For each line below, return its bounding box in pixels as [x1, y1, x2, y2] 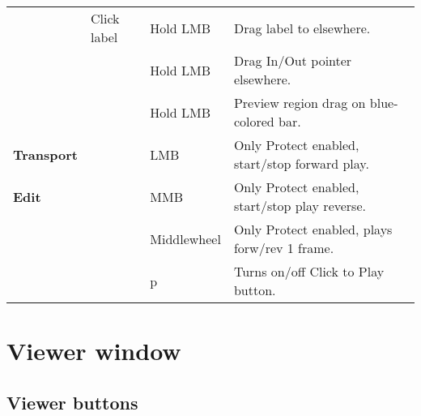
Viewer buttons [6, 389, 138, 414]
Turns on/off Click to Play [233, 262, 385, 281]
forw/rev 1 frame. [233, 238, 334, 257]
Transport [13, 144, 78, 164]
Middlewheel [150, 229, 221, 248]
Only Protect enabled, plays [233, 220, 393, 238]
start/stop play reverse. [233, 196, 366, 215]
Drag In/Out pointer [233, 51, 352, 70]
